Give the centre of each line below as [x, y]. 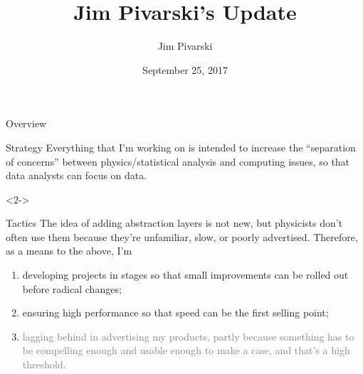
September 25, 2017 [185, 69]
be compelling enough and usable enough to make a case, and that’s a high [186, 350]
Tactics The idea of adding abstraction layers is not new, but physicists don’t [174, 223]
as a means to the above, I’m [69, 251]
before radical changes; [72, 288]
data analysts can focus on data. [77, 175]
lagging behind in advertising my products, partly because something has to [188, 336]
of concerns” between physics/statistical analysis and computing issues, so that [178, 161]
